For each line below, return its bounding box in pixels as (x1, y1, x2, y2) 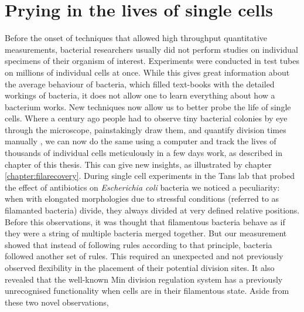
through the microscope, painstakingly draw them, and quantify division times (5, 123, 286, 135)
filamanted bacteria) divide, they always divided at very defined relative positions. (5, 204, 300, 216)
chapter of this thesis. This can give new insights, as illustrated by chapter (5, 158, 272, 170)
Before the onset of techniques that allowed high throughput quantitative (5, 32, 268, 44)
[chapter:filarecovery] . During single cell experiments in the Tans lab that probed (5, 169, 295, 182)
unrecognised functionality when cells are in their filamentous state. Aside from (5, 284, 289, 297)
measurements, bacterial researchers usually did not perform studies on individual (5, 43, 298, 55)
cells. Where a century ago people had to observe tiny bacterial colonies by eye (5, 112, 288, 124)
